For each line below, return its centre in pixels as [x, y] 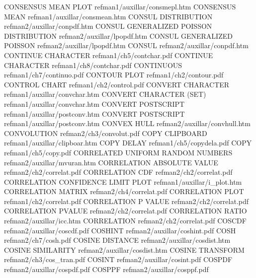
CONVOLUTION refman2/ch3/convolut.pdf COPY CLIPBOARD [106, 133]
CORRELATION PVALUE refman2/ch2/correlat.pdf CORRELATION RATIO [126, 211]
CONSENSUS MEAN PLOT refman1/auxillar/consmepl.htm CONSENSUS [120, 6]
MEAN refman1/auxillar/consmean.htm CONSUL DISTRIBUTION [108, 16]
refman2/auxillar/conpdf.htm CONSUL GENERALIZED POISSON [108, 26]
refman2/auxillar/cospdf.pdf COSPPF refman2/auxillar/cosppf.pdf [106, 269]
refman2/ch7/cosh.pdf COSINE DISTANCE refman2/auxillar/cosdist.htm [117, 240]
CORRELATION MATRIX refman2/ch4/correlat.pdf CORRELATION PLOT [124, 191]
